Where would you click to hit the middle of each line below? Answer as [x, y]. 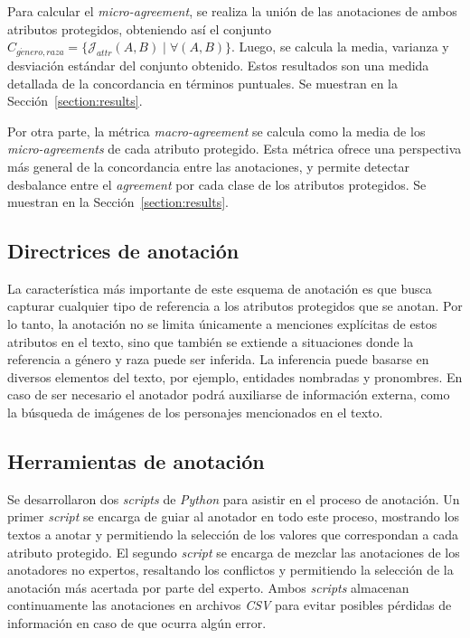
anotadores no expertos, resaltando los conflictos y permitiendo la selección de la [230, 570]
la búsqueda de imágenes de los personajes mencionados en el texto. [195, 413]
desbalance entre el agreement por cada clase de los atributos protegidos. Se [217, 184]
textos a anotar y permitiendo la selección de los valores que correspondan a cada [233, 535]
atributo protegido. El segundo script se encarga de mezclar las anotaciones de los [234, 552]
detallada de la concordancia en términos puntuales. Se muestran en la [203, 83]
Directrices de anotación [123, 251]
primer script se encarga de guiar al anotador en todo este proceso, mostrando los [233, 516]
